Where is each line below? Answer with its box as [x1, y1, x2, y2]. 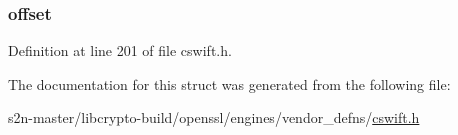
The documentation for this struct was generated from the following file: [8, 73, 451, 94]
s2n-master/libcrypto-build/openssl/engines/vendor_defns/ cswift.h [8, 107, 420, 128]
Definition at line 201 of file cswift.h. [8, 40, 232, 61]
